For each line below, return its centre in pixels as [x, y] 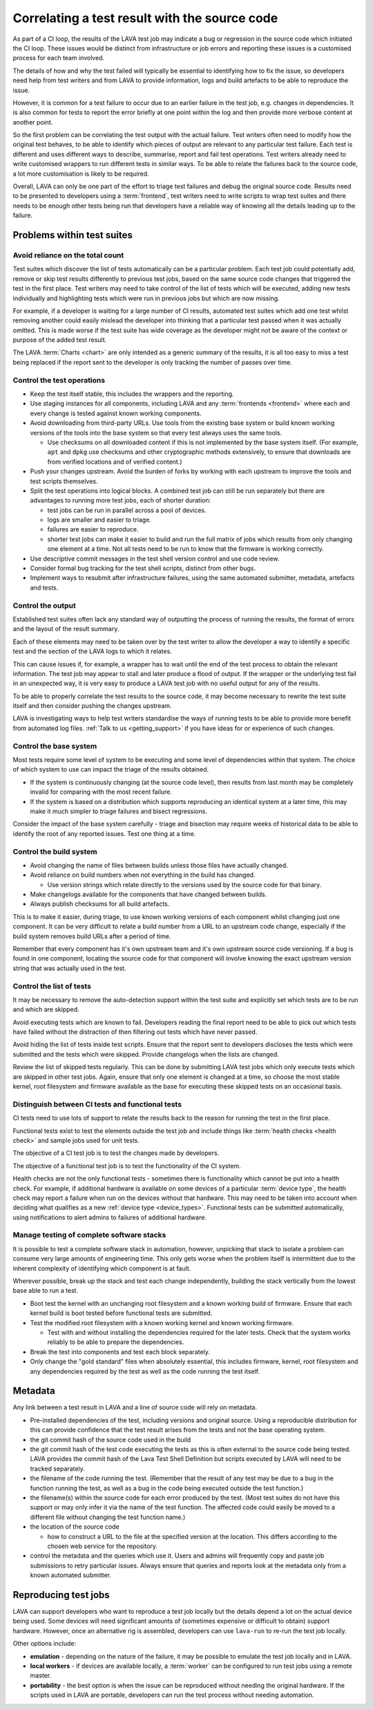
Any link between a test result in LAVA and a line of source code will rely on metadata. [135, 1408]
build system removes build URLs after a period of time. [92, 936]
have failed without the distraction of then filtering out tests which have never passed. [135, 1032]
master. [41, 1675]
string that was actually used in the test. [70, 968]
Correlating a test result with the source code [145, 18]
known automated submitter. [71, 1575]
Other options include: [44, 1644]
